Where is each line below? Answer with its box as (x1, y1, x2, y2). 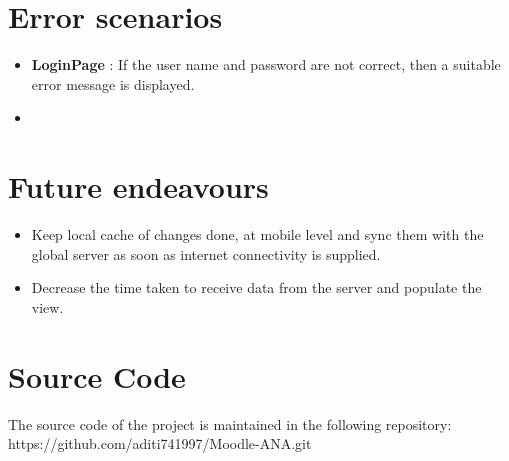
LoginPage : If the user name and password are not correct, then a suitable (31, 54, 501, 75)
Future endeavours (8, 166, 269, 207)
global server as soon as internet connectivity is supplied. (31, 243, 381, 264)
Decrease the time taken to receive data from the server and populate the (31, 277, 482, 298)
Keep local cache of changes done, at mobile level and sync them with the (31, 224, 484, 245)
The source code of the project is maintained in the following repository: (8, 413, 452, 434)
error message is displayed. (31, 73, 195, 94)
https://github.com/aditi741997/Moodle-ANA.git (8, 433, 312, 454)
